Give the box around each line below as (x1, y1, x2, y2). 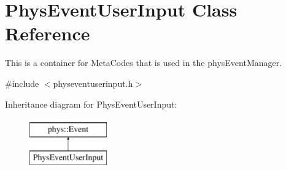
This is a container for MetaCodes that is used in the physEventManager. (5, 56, 282, 69)
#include (5, 76, 39, 89)
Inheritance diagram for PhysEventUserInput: (5, 97, 177, 110)
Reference (5, 21, 90, 46)
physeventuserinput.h (53, 76, 133, 89)
